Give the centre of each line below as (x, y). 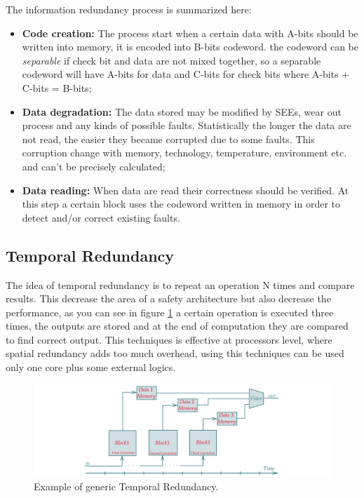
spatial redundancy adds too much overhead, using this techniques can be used (175, 353)
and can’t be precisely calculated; (94, 166)
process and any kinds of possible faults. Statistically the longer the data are (187, 125)
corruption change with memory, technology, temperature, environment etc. (184, 153)
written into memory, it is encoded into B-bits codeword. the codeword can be (190, 47)
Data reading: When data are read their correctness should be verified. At (186, 190)
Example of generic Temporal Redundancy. (126, 486)
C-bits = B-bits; (57, 87)
